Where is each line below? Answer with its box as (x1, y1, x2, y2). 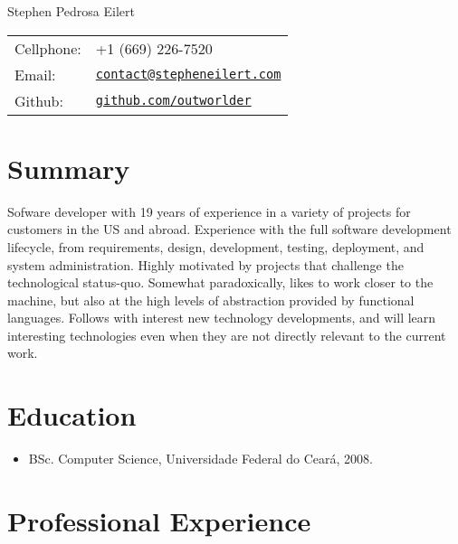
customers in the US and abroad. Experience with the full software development (7, 220, 452, 239)
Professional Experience (7, 502, 311, 539)
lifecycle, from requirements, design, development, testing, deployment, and (7, 237, 425, 256)
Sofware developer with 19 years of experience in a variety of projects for (7, 202, 411, 220)
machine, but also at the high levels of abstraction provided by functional (7, 290, 415, 309)
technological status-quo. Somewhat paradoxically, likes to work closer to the (7, 273, 434, 292)
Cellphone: (14, 37, 81, 59)
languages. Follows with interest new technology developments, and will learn (7, 308, 436, 327)
